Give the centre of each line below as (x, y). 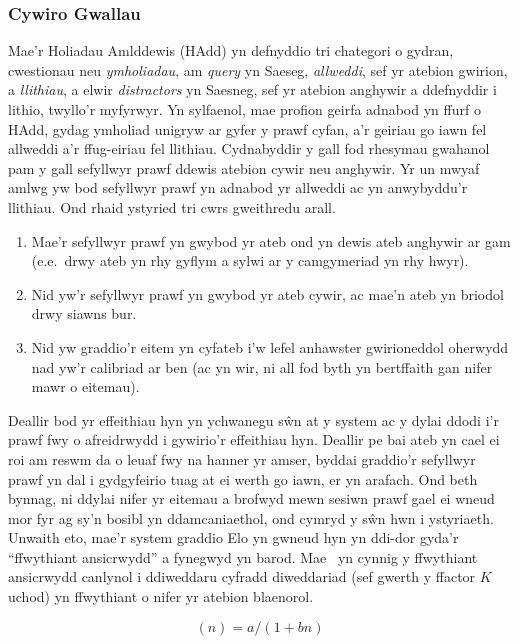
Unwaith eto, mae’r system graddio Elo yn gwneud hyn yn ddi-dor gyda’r (233, 537)
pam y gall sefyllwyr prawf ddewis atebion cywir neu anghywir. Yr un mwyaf (244, 167)
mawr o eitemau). (85, 386)
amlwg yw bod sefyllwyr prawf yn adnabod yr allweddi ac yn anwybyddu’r (238, 187)
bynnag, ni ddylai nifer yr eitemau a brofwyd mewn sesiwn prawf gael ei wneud (251, 498)
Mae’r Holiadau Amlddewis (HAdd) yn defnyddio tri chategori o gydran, (231, 50)
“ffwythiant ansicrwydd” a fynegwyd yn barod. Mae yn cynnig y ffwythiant (243, 556)
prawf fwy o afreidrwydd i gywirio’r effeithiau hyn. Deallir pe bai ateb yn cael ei (254, 439)
